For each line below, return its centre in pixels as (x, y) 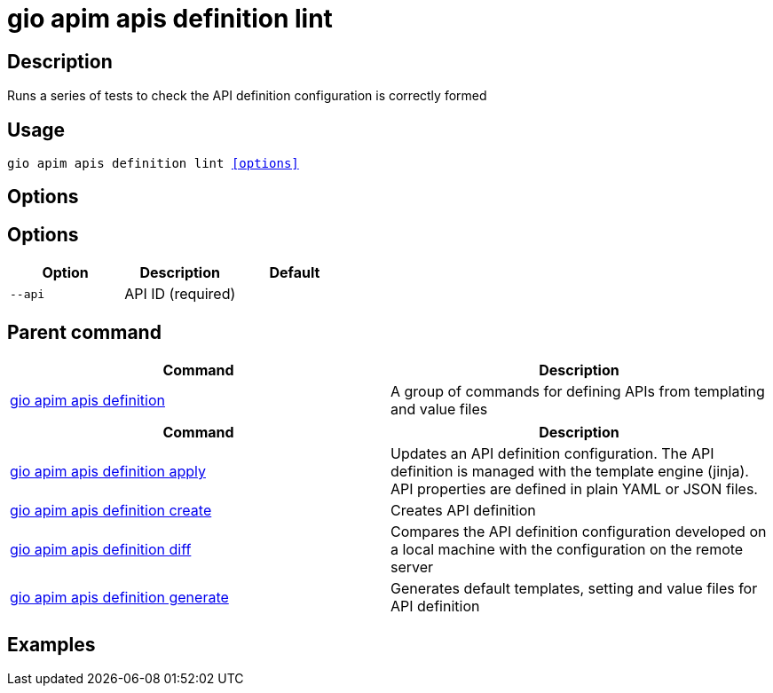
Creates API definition (463, 511)
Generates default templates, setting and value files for (574, 589)
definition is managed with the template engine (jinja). (570, 472)
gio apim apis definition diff (101, 550)
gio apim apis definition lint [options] (153, 164)
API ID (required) (180, 294)
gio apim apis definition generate (119, 598)
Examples (51, 644)
